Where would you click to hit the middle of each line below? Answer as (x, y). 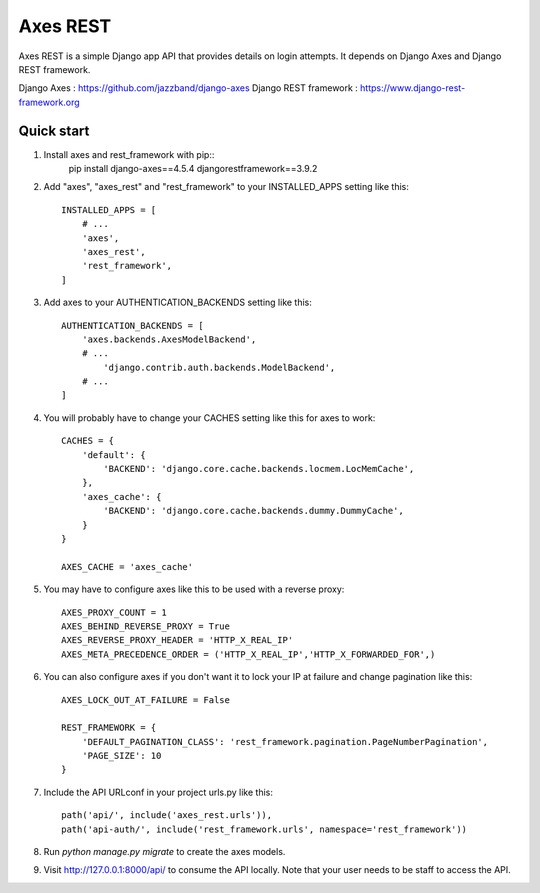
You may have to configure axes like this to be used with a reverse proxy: (194, 589)
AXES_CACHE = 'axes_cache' (127, 566)
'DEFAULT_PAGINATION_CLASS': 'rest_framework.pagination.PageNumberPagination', (285, 741)
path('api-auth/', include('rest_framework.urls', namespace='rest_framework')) (264, 829)
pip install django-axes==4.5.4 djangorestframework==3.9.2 (193, 169)
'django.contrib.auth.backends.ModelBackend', (219, 367)
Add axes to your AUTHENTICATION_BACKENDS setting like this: (177, 302)
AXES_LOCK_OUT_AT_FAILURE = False (145, 699)
